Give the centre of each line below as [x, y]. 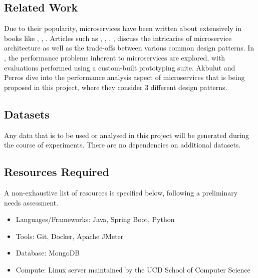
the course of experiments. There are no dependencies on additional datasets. [122, 145]
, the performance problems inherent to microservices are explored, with [115, 57]
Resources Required [57, 172]
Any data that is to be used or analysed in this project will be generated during [126, 135]
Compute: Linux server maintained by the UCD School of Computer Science [133, 269]
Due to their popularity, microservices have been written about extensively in [123, 28]
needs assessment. [31, 202]
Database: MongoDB [48, 253]
